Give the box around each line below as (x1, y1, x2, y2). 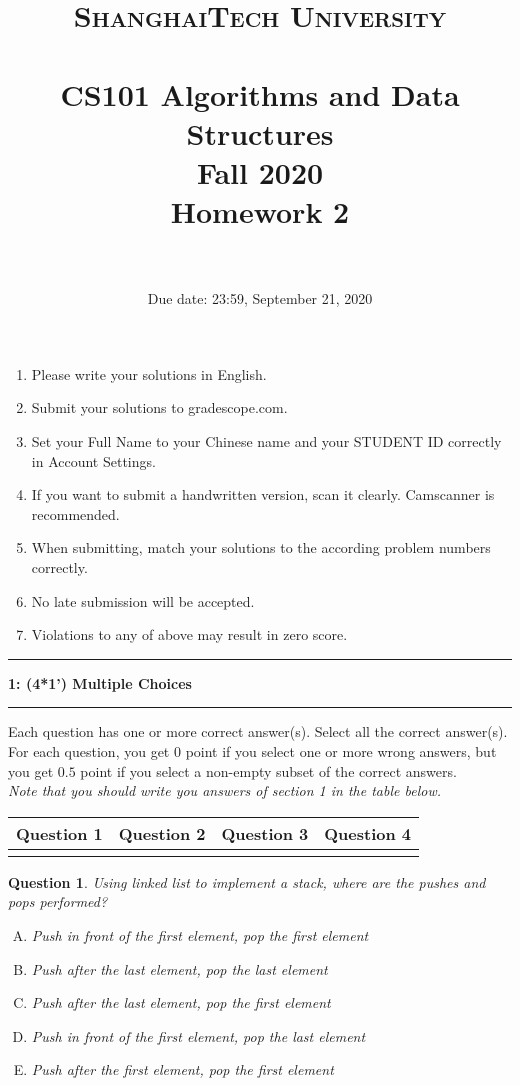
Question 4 (324, 821, 412, 845)
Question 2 (118, 821, 206, 845)
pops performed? (8, 891, 108, 912)
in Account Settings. (31, 450, 156, 471)
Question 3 (221, 821, 309, 845)
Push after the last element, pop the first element (31, 992, 331, 1013)
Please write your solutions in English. (31, 363, 267, 384)
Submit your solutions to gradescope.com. (31, 397, 288, 418)
